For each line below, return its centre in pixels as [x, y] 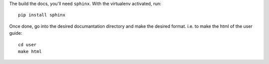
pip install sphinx [42, 15]
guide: [16, 33]
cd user [27, 44]
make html [30, 51]
